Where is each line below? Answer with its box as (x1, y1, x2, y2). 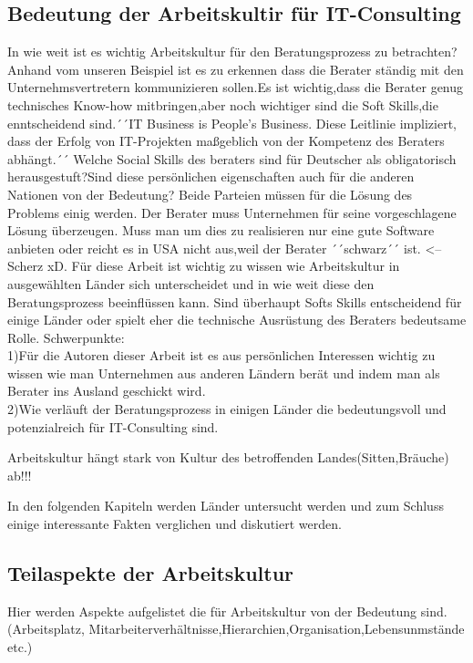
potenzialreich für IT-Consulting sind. (7, 417, 219, 436)
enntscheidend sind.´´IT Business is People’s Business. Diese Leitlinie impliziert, (7, 113, 457, 132)
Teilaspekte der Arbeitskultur (7, 559, 294, 587)
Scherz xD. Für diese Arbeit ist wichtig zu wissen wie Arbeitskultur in (7, 256, 400, 275)
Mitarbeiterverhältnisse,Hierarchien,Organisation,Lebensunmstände (88, 619, 465, 638)
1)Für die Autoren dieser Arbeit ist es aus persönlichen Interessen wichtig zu (7, 346, 436, 365)
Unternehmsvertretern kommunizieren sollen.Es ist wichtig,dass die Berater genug (7, 78, 464, 97)
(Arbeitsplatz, (7, 619, 85, 638)
